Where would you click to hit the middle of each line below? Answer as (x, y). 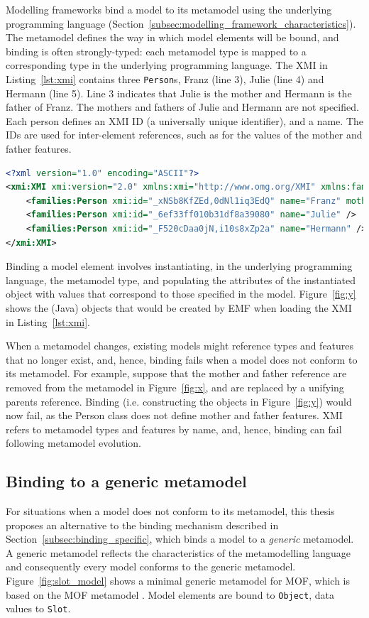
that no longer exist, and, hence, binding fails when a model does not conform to (182, 359)
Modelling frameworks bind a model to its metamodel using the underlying (169, 9)
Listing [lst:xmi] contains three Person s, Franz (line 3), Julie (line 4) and (165, 78)
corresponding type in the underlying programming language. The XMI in (167, 65)
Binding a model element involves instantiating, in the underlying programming (179, 266)
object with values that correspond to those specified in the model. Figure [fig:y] (181, 294)
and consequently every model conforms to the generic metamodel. (151, 566)
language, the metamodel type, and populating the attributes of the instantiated (181, 280)
